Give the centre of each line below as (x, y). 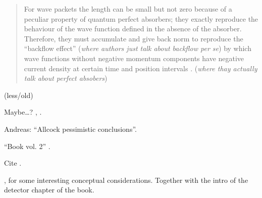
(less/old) (19, 95)
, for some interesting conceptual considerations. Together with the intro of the (126, 180)
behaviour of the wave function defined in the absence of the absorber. (133, 29)
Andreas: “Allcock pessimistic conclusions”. (70, 129)
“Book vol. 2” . (27, 146)
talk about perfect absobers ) (66, 78)
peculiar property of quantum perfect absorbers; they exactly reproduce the (141, 18)
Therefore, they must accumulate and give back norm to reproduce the (134, 38)
